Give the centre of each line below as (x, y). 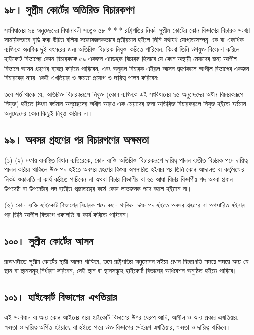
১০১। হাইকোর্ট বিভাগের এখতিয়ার (61, 297)
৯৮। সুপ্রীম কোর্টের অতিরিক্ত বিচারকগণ (69, 9)
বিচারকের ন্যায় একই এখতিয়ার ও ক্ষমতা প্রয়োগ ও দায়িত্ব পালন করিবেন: (82, 78)
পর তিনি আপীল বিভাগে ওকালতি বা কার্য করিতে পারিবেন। (67, 214)
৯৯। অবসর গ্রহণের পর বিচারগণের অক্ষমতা (77, 139)
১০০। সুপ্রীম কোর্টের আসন (49, 240)
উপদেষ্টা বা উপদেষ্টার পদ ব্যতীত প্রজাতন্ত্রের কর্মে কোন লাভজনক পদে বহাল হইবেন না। (98, 188)
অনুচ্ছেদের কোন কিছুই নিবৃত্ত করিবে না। (49, 113)
